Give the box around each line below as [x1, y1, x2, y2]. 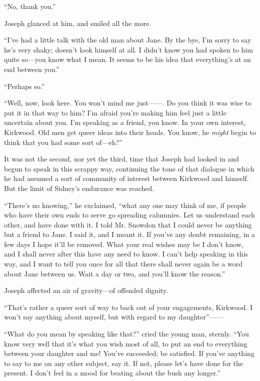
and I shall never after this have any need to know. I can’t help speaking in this [4, 248, 248, 259]
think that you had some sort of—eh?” [4, 136, 122, 147]
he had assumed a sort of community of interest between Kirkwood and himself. [4, 173, 249, 183]
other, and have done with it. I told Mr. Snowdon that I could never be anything [4, 219, 252, 229]
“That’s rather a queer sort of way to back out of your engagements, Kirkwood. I [4, 301, 253, 312]
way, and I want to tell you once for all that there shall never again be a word [4, 258, 242, 269]
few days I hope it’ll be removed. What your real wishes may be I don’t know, [4, 238, 243, 249]
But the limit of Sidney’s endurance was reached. [4, 182, 154, 193]
